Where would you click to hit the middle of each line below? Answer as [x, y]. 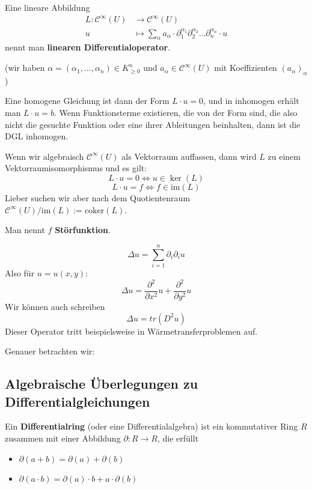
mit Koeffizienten [246, 68]
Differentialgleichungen [78, 401]
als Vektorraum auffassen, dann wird [189, 156]
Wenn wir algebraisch [44, 156]
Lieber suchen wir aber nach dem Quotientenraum [98, 198]
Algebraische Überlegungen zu [102, 384]
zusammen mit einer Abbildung [63, 438]
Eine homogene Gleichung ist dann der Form [87, 101]
